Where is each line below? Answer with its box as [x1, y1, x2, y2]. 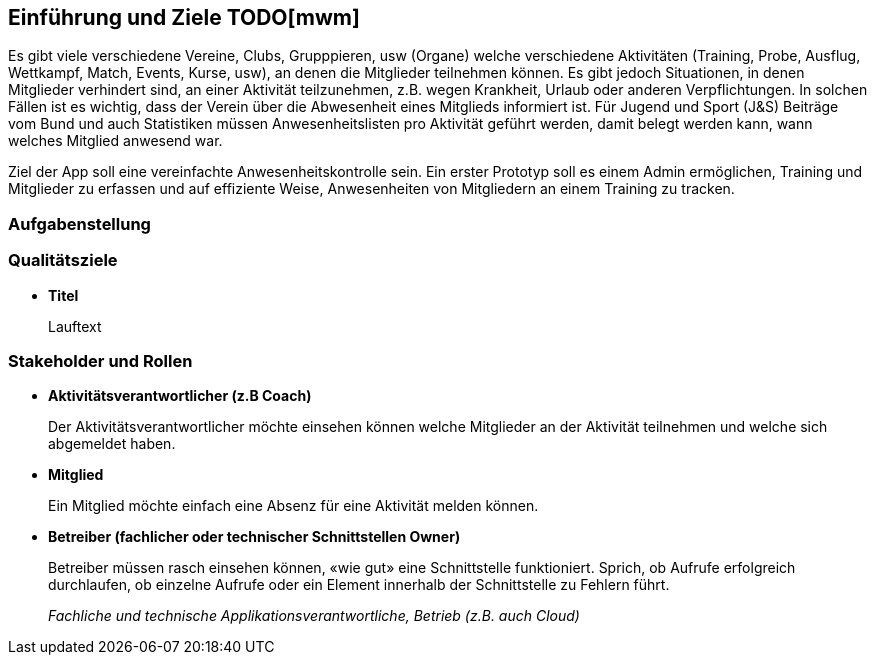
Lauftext [48, 317, 102, 335]
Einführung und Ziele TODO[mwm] [8, 5, 360, 30]
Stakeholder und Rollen [8, 350, 193, 371]
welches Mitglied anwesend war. [8, 132, 223, 150]
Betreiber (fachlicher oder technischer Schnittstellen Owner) [48, 528, 461, 546]
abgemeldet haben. [48, 435, 176, 453]
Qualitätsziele [8, 250, 118, 271]
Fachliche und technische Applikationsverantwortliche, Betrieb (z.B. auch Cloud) [48, 607, 580, 625]
